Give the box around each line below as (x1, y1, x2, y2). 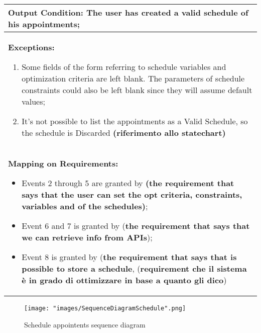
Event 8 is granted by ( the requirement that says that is (22, 251, 237, 263)
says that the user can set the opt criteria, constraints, (22, 189, 242, 200)
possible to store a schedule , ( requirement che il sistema (22, 263, 247, 274)
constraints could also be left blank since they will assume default (22, 84, 252, 96)
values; (22, 96, 45, 107)
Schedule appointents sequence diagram (24, 319, 146, 329)
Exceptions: (8, 41, 55, 53)
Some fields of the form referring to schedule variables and (22, 61, 226, 72)
